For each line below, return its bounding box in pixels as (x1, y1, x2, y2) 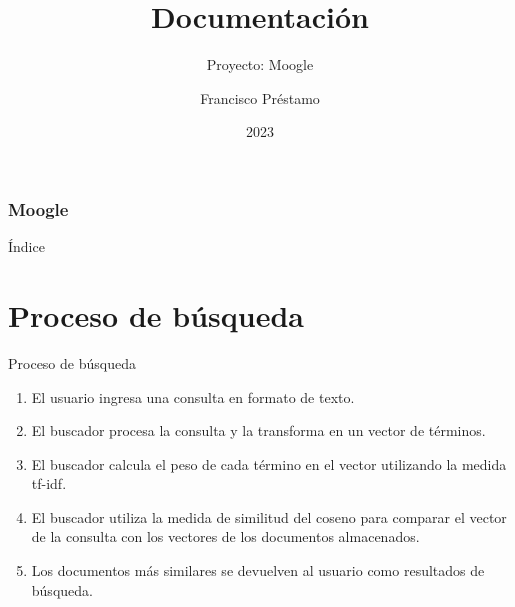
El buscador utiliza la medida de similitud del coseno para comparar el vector (31, 506, 507, 527)
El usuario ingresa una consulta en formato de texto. (31, 386, 355, 407)
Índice (8, 236, 45, 257)
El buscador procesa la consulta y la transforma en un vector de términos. (31, 420, 486, 441)
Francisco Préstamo (200, 87, 320, 108)
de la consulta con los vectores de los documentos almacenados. (31, 526, 420, 547)
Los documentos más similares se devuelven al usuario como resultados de (31, 560, 485, 581)
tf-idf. (31, 473, 67, 494)
